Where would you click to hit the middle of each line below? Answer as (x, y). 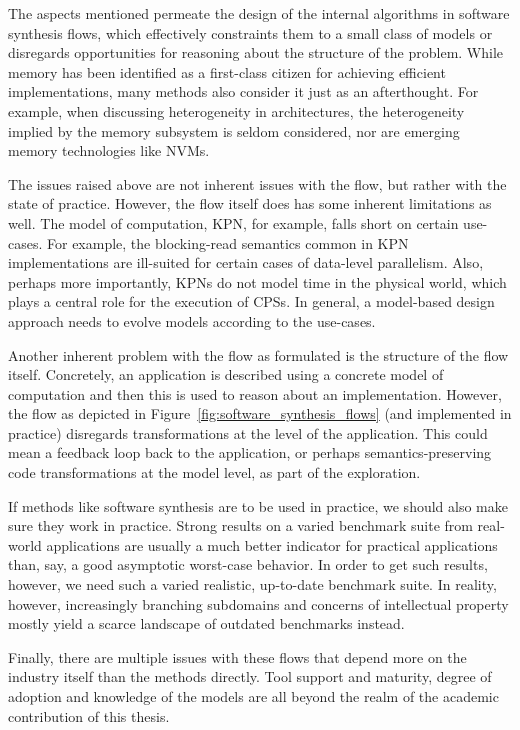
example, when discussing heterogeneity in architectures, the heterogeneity (236, 110)
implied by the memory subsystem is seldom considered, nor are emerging (234, 130)
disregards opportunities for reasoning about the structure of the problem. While (256, 52)
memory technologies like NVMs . (109, 150)
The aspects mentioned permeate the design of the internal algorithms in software (259, 13)
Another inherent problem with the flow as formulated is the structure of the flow (258, 354)
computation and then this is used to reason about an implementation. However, (255, 393)
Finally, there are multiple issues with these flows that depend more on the (237, 656)
